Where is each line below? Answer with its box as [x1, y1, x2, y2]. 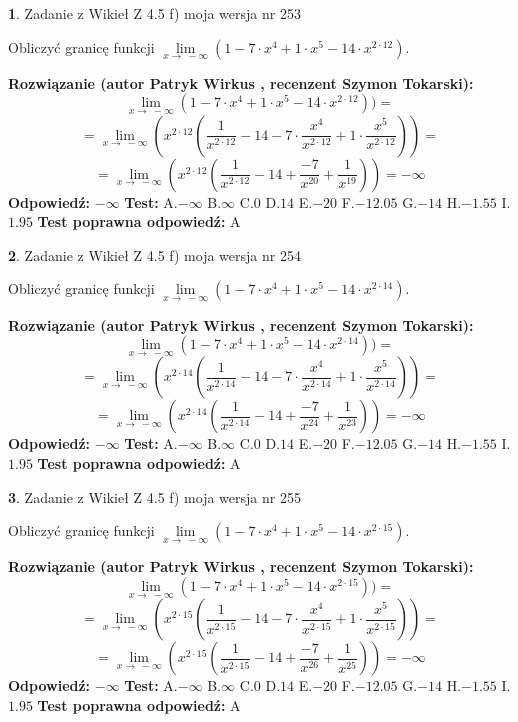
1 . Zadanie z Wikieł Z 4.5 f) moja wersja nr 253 [8, 3, 301, 23]
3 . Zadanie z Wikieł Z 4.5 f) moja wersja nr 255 [8, 486, 301, 507]
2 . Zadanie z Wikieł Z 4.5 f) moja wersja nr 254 [8, 244, 301, 265]
